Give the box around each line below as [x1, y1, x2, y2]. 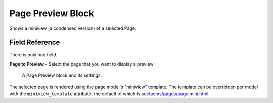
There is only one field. [9, 51, 58, 58]
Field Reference [9, 38, 60, 47]
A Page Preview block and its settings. [22, 72, 102, 78]
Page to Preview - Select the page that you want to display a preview [9, 61, 154, 67]
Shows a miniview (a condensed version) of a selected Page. [9, 25, 136, 31]
